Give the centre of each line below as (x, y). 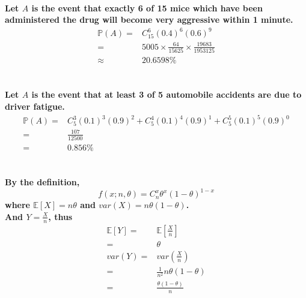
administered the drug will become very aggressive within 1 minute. (149, 19)
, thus (60, 216)
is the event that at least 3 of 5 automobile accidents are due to (167, 94)
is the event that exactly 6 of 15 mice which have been (147, 7)
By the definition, (42, 182)
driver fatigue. (35, 106)
